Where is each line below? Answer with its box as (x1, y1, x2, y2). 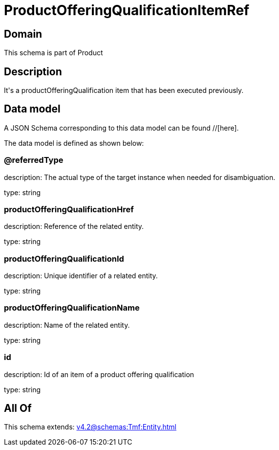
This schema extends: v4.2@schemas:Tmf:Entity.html (4, 423, 176, 431)
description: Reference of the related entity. (4, 222, 144, 231)
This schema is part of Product (4, 48, 103, 57)
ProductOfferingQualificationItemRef (4, 2, 250, 19)
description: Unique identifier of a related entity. (4, 271, 158, 280)
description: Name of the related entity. (4, 320, 130, 329)
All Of (4, 402, 32, 415)
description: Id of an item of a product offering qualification (4, 370, 194, 379)
